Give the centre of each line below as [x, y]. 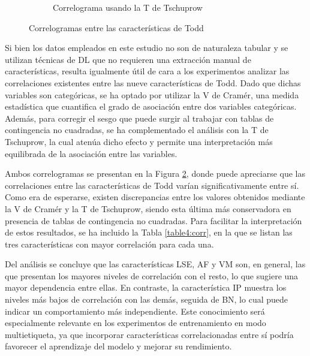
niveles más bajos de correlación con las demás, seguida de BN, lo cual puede [147, 299]
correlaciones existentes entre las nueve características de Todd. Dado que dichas [153, 82]
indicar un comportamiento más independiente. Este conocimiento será [135, 311]
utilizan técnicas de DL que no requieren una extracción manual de [128, 59]
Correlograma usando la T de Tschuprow [128, 7]
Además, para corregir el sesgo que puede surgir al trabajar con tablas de [139, 118]
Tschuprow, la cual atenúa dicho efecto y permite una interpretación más [139, 141]
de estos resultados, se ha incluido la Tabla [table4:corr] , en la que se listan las [149, 232]
